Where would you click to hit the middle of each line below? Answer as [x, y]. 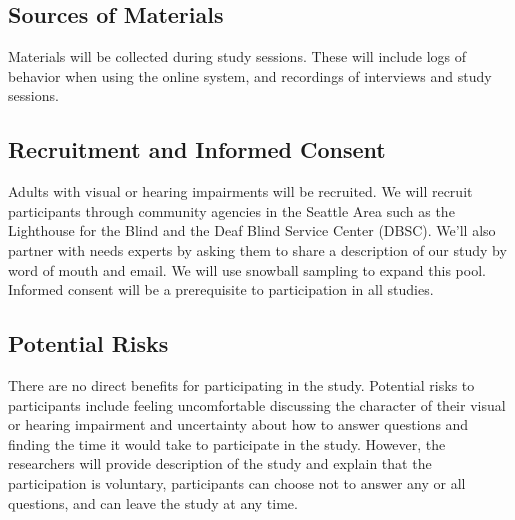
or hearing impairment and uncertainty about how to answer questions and [238, 424]
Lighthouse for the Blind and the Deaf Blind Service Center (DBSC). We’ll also [252, 230]
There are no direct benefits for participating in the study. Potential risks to [241, 384]
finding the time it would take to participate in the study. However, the [227, 443]
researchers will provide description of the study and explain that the [220, 463]
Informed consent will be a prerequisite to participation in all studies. [221, 289]
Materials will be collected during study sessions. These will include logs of [237, 56]
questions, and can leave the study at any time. [153, 502]
